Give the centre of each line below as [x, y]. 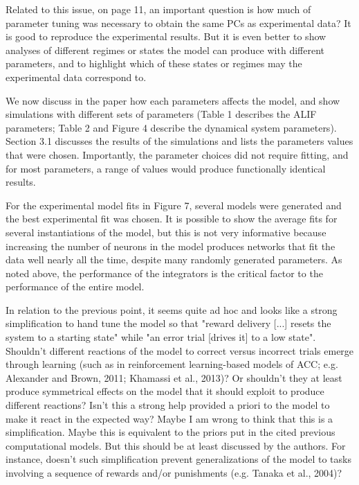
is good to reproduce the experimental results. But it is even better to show [166, 36]
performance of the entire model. [75, 286]
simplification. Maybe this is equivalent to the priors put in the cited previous [171, 432]
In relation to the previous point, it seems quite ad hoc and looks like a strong [172, 309]
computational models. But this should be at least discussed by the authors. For [176, 445]
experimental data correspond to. [76, 77]
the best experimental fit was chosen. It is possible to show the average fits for [172, 219]
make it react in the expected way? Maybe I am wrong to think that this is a [169, 418]
